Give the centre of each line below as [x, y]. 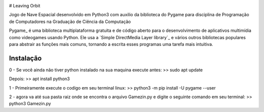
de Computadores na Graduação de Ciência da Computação [70, 22]
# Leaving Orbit [25, 6]
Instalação [25, 58]
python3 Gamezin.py [30, 104]
